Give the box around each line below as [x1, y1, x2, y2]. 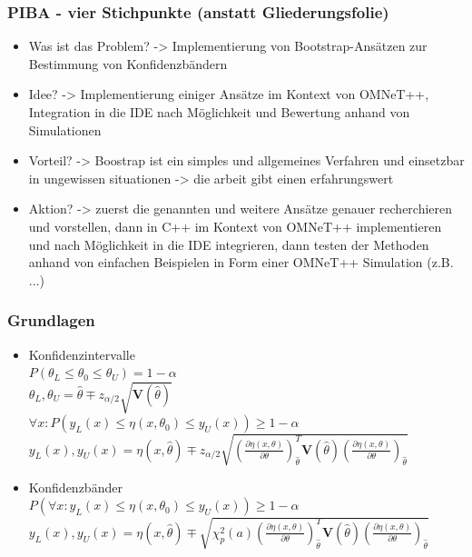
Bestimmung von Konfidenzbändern [28, 54, 228, 73]
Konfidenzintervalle [28, 344, 135, 363]
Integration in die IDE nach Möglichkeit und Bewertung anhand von [28, 103, 410, 121]
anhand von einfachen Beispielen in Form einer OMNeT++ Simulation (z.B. [28, 253, 454, 272]
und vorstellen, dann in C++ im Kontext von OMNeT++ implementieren [28, 216, 442, 235]
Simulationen [28, 120, 102, 139]
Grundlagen [7, 309, 95, 332]
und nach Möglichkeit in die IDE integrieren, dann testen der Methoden [28, 234, 429, 254]
